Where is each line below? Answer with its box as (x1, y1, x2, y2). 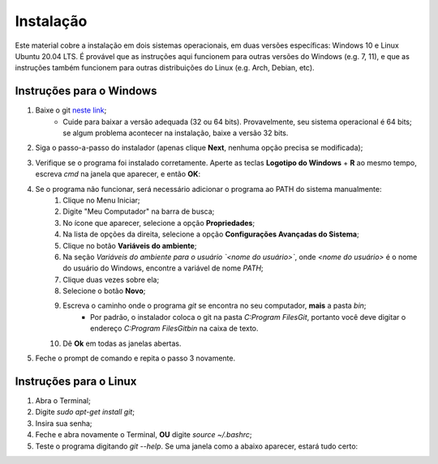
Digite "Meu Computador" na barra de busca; (62, 206, 215, 216)
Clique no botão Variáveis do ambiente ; (62, 241, 197, 250)
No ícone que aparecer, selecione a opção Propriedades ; (62, 218, 255, 228)
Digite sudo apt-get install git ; (35, 407, 135, 417)
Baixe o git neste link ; (35, 105, 107, 115)
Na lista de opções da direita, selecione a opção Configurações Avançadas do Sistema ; (62, 229, 360, 239)
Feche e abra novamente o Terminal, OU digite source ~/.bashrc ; (35, 430, 252, 440)
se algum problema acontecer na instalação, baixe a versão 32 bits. (62, 128, 289, 138)
